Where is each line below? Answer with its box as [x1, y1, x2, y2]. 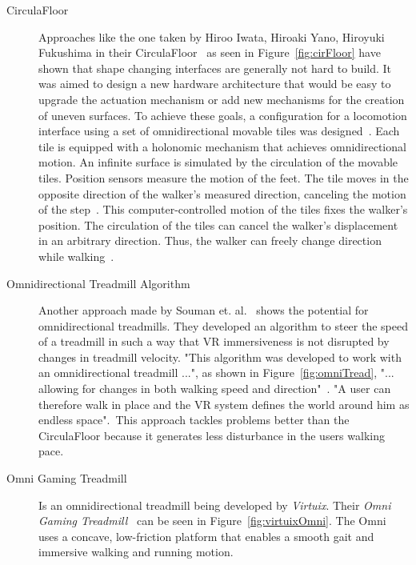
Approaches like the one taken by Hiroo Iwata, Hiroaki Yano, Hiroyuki [38, 28, 385, 45]
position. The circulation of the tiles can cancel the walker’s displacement [38, 216, 398, 233]
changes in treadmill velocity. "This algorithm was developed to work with [38, 348, 402, 365]
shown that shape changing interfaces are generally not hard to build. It [38, 59, 392, 76]
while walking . [38, 247, 114, 264]
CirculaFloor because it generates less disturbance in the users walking [38, 427, 385, 443]
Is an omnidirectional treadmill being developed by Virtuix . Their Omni [38, 496, 391, 513]
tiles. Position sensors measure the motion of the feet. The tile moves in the [38, 169, 409, 186]
